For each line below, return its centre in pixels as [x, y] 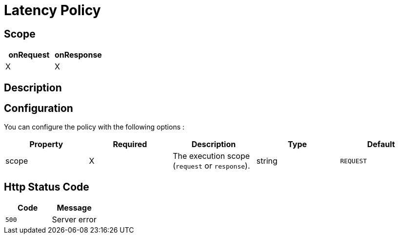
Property [46, 144]
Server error [74, 220]
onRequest [29, 55]
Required [130, 144]
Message [74, 208]
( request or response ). [211, 166]
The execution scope [211, 156]
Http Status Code [47, 187]
